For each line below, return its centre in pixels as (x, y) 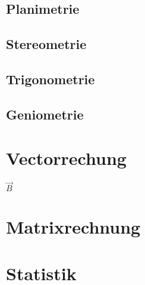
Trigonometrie (51, 79)
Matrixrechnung (73, 226)
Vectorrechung (66, 158)
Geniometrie (45, 114)
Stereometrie (46, 44)
